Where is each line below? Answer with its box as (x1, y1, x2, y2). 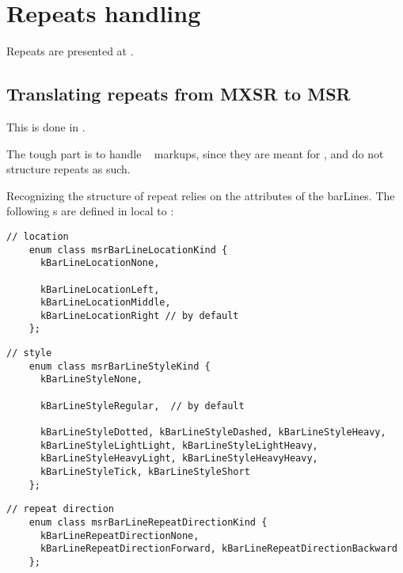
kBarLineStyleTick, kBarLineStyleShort (40, 466, 250, 478)
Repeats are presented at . (6, 43, 134, 59)
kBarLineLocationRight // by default (40, 309, 239, 321)
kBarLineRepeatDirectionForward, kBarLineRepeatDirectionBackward (40, 543, 397, 555)
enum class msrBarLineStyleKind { (29, 360, 211, 372)
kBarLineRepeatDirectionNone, (40, 529, 200, 541)
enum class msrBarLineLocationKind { (29, 244, 228, 256)
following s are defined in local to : (6, 203, 174, 219)
